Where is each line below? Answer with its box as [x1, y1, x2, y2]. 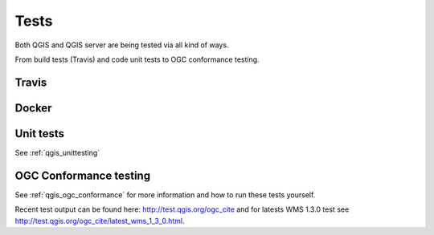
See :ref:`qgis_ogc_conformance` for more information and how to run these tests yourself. [14, 189, 316, 200]
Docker [14, 101, 52, 115]
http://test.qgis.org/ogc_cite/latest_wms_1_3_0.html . [14, 216, 185, 225]
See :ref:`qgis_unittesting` [14, 148, 100, 157]
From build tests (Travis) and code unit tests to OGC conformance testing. [14, 55, 260, 64]
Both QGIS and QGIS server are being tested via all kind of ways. [14, 40, 229, 50]
